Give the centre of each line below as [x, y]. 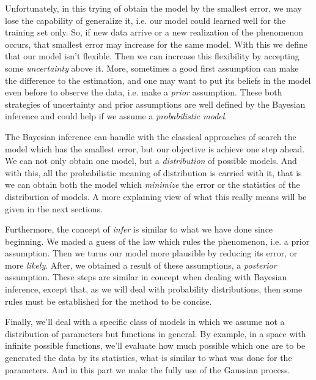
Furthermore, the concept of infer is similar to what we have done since [139, 229]
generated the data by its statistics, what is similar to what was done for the [149, 358]
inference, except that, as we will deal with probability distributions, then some [154, 289]
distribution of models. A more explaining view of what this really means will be [156, 196]
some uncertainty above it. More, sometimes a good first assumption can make [152, 68]
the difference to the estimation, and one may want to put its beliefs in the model [158, 80]
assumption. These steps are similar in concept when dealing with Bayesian [146, 277]
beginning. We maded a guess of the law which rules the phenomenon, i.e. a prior [157, 241]
